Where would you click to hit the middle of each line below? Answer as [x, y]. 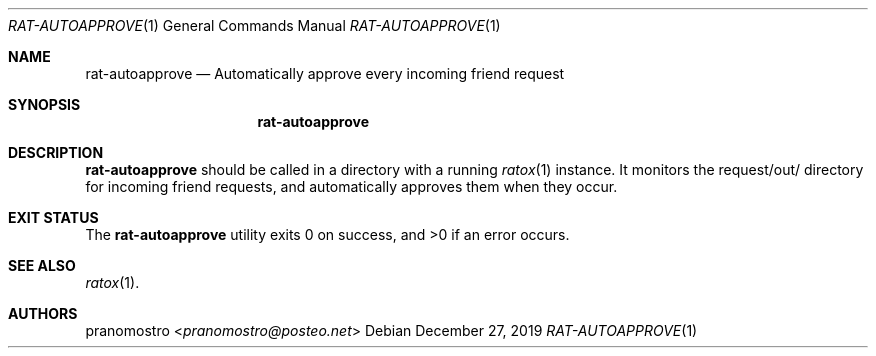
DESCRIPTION [56, 152]
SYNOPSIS [44, 104]
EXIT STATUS [53, 217]
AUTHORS [43, 313]
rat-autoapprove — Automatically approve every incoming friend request [325, 73]
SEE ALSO [42, 265]
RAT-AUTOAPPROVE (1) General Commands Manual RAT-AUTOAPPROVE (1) [254, 25]
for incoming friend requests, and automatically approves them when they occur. [351, 186]
